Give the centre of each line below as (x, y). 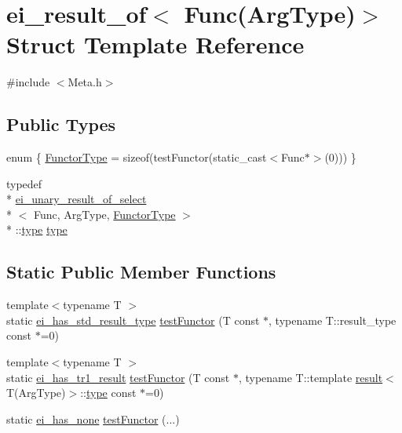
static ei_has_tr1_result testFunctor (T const (118, 377)
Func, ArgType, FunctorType (104, 214)
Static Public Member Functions (141, 272)
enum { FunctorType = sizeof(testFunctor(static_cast (137, 157)
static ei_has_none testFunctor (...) (93, 418)
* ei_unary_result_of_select (77, 199)
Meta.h (85, 82)
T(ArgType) (36, 393)
